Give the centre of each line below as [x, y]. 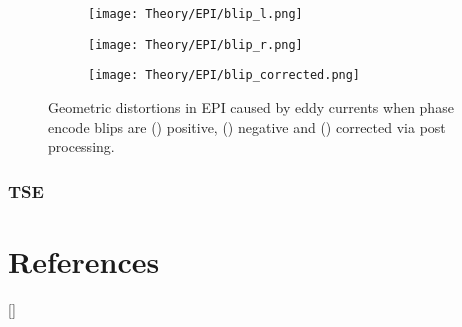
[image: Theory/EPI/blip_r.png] [195, 44]
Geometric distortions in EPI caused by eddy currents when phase [251, 106]
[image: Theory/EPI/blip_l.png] [195, 14]
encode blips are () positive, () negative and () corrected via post [247, 126]
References [84, 260]
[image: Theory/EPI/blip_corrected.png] [224, 75]
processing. [81, 146]
